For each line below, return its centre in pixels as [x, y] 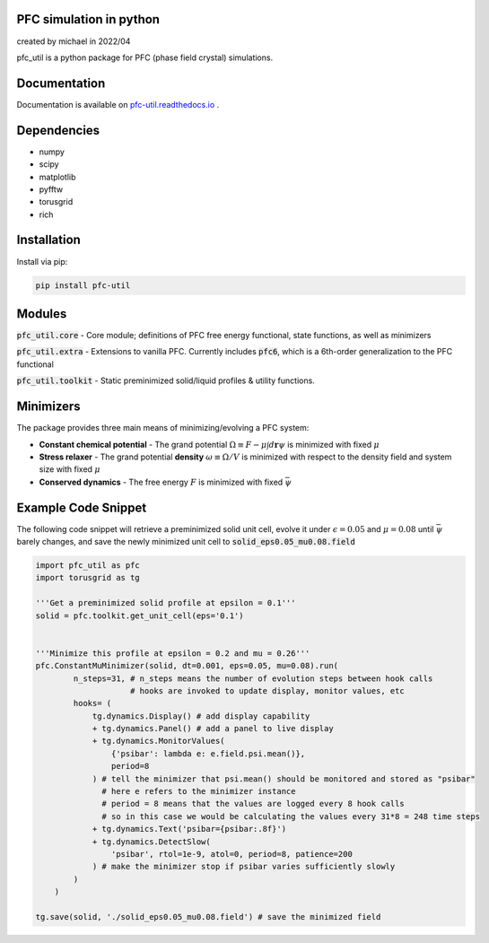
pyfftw [51, 189]
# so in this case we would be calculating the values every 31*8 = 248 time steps [291, 816]
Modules [42, 314]
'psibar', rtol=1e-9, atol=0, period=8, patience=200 [232, 854]
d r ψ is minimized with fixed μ [324, 444]
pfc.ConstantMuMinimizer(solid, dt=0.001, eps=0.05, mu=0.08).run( [187, 666]
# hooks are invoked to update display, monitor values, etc [268, 690]
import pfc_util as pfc [88, 565]
